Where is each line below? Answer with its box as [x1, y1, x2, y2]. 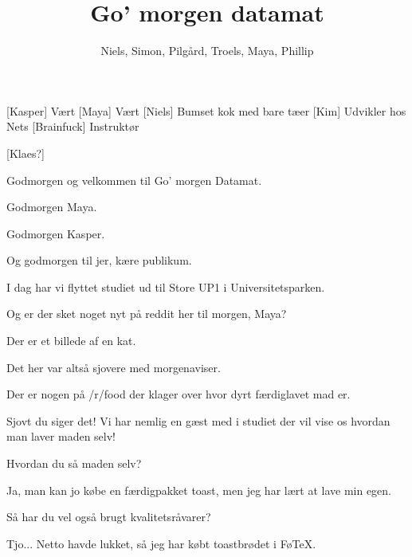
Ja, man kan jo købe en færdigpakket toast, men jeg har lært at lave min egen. [6, 481, 391, 498]
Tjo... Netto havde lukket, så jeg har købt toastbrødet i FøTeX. [6, 535, 316, 551]
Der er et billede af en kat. [6, 332, 136, 349]
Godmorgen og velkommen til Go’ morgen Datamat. [6, 171, 262, 188]
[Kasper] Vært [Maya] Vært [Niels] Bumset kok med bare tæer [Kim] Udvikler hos [6, 102, 406, 119]
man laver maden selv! [6, 428, 116, 445]
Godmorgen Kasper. [6, 225, 105, 241]
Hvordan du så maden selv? [6, 455, 142, 472]
